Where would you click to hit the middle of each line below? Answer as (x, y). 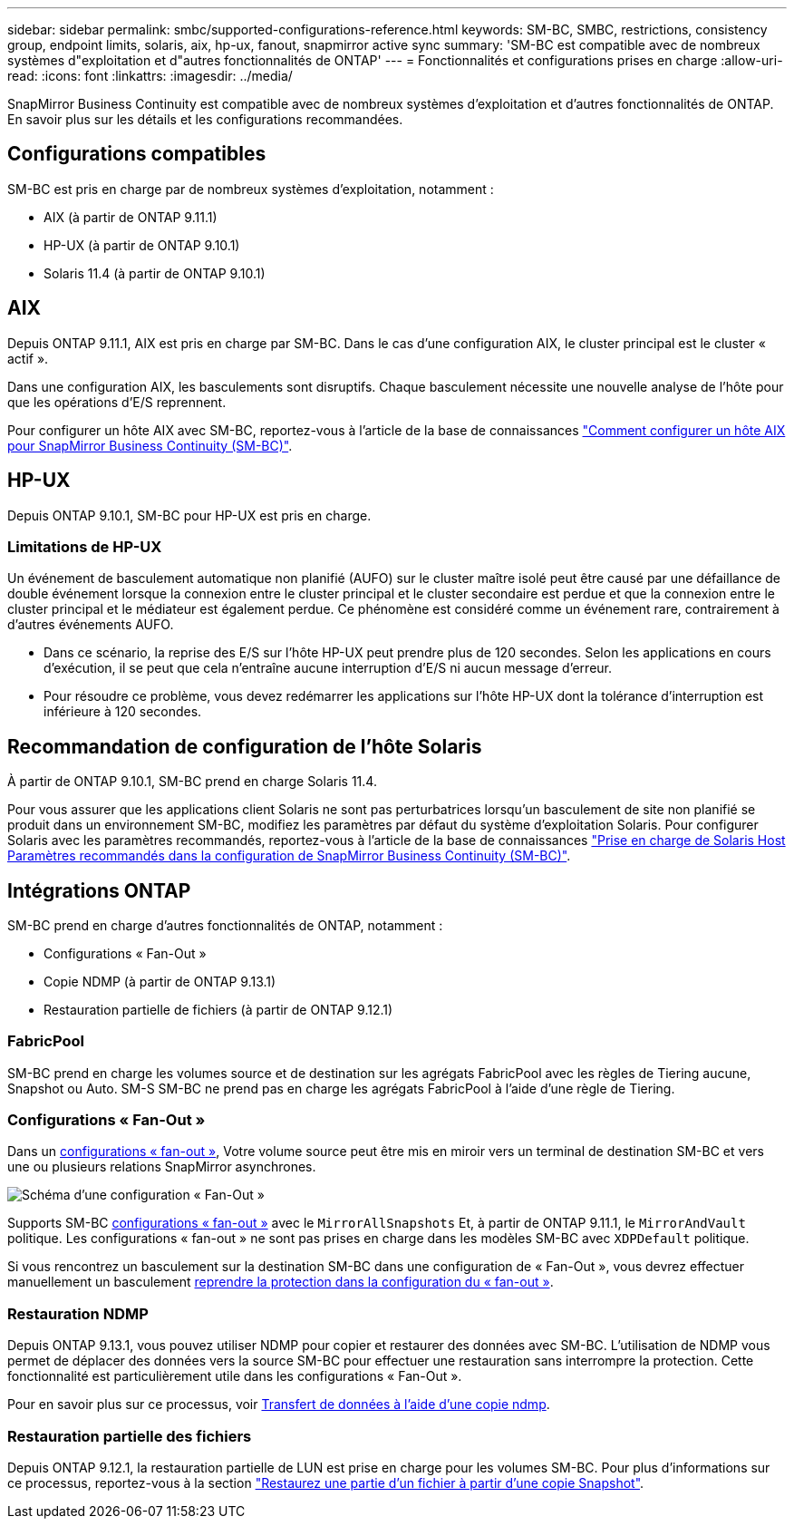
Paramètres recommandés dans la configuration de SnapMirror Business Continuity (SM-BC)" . (289, 856)
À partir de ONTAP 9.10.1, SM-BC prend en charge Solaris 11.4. (192, 782)
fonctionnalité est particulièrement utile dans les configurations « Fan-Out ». (235, 1376)
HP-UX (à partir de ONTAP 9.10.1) (142, 245)
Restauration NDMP (78, 1313)
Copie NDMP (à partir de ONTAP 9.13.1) (160, 981)
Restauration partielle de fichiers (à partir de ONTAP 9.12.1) (218, 1009)
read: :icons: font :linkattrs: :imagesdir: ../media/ (150, 76)
